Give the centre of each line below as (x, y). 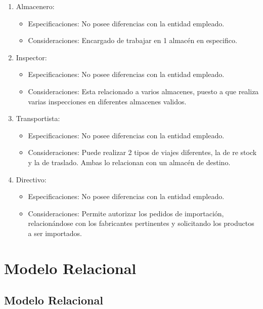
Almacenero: (35, 6)
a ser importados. (55, 233)
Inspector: (31, 57)
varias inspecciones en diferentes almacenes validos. (107, 101)
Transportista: (38, 118)
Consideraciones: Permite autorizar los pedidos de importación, (126, 213)
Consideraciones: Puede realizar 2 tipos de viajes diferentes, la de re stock (142, 152)
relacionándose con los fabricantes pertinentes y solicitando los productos (141, 223)
